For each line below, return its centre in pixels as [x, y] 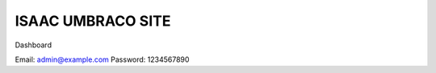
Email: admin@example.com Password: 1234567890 [102, 59]
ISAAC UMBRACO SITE [93, 21]
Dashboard [34, 45]
